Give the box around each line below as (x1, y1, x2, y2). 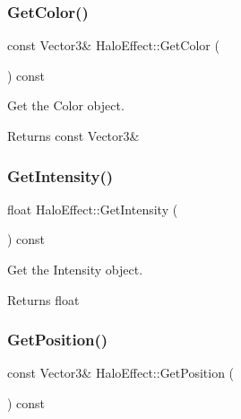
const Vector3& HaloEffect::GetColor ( (7, 36, 219, 55)
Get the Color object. (7, 96, 125, 115)
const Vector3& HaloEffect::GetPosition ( (7, 363, 235, 382)
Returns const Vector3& (7, 127, 140, 144)
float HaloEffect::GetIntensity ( (7, 199, 178, 218)
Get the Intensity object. (7, 260, 143, 278)
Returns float (7, 290, 80, 309)
